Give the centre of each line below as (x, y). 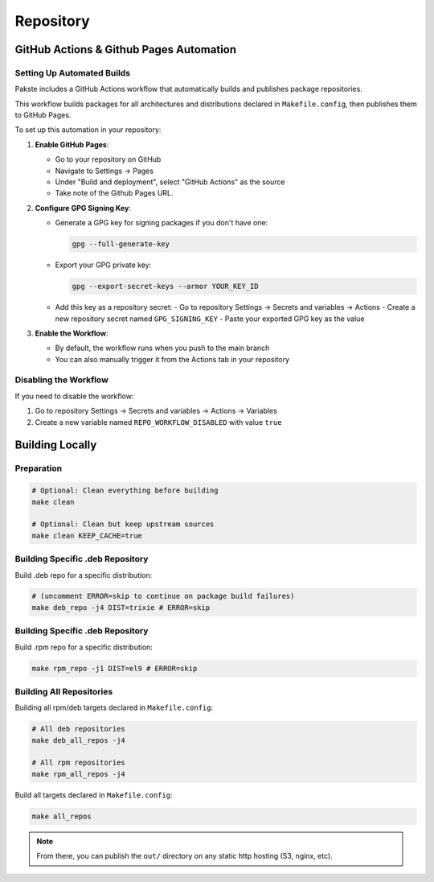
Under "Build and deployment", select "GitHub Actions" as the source (170, 182)
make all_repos (61, 816)
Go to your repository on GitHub (108, 159)
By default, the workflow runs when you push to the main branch (162, 348)
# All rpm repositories (79, 763)
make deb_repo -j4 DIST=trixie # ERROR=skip (121, 607)
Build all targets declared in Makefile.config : (94, 795)
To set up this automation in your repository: (88, 130)
